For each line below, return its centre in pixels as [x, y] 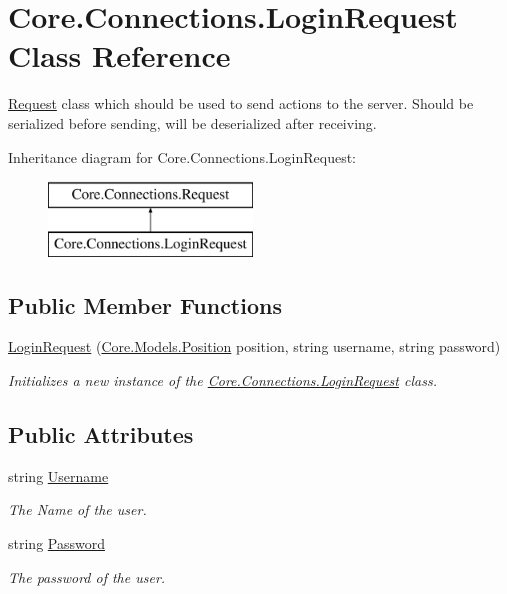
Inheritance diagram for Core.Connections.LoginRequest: [182, 156]
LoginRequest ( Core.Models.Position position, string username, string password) [254, 346]
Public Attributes [101, 434]
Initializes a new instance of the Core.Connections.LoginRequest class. [222, 380]
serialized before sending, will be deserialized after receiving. [192, 122]
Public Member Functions [145, 304]
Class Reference [119, 55]
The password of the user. [87, 576]
